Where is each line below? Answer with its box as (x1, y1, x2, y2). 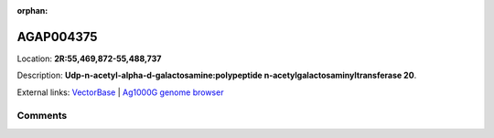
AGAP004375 (16, 28, 98, 45)
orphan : (16, 5, 48, 16)
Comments (16, 110, 68, 122)
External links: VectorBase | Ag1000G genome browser (16, 87, 224, 98)
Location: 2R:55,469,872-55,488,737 (16, 53, 162, 64)
